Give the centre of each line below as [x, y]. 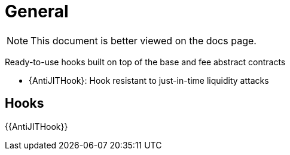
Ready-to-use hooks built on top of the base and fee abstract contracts [145, 62]
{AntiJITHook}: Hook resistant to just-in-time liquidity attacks [149, 80]
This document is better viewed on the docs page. [144, 40]
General [37, 11]
